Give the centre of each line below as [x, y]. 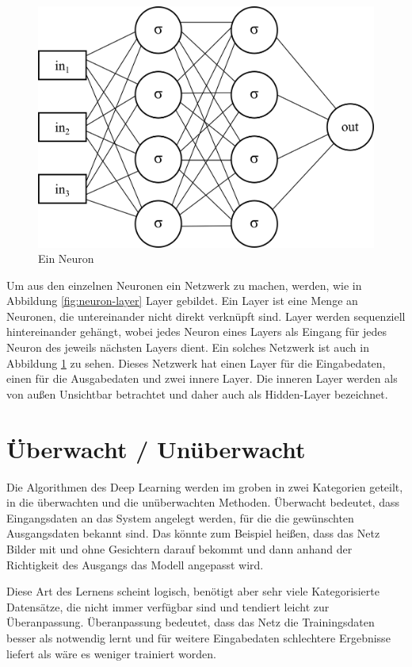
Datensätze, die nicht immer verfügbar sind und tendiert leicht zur [168, 606]
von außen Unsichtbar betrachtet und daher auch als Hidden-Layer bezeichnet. [197, 393]
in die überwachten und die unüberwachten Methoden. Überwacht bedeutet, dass [203, 502]
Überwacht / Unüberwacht [156, 448]
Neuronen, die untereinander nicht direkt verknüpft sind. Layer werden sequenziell [206, 316]
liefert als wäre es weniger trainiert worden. [111, 653]
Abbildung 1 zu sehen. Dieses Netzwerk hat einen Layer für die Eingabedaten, [196, 362]
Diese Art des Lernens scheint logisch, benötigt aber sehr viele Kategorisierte [193, 591]
